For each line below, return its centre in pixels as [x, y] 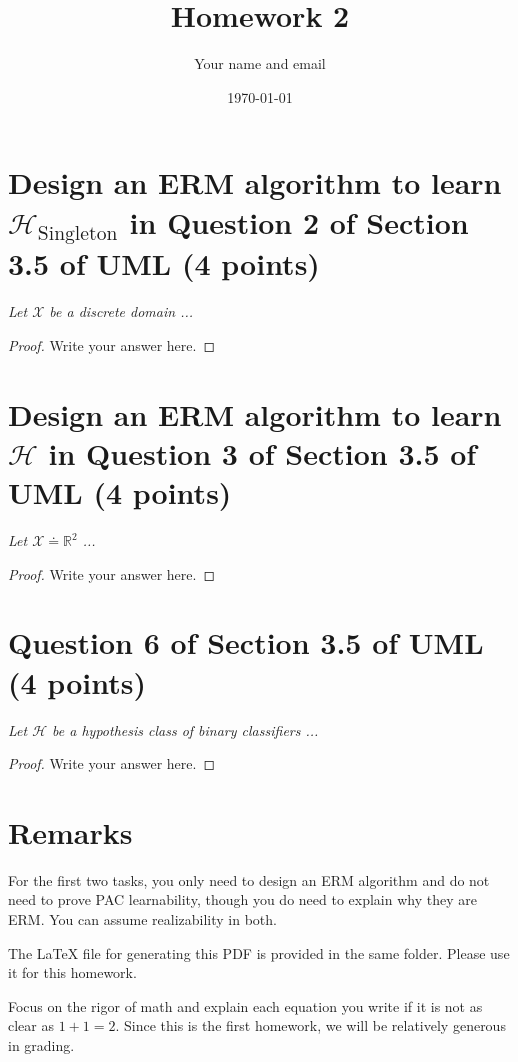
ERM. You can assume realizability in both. [142, 919]
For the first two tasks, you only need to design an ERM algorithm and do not [249, 879]
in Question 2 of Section [299, 221]
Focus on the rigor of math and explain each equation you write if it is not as [245, 1005]
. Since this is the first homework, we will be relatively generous [310, 1025]
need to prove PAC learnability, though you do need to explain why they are [242, 899]
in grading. [41, 1045]
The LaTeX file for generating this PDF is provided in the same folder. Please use [259, 952]
